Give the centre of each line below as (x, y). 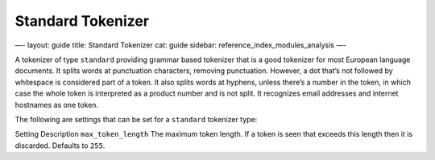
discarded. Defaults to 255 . (60, 146)
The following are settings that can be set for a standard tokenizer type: (136, 119)
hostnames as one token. (57, 105)
